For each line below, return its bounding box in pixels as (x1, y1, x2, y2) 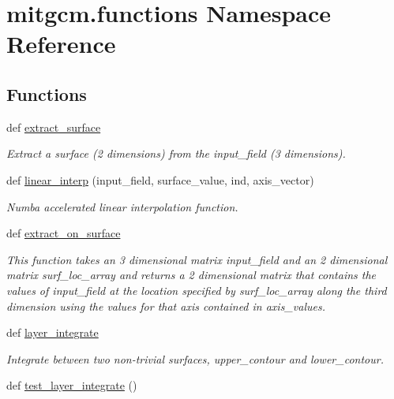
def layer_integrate (6, 324, 99, 341)
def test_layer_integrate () (6, 377, 137, 393)
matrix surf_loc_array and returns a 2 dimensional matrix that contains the (6, 267, 377, 283)
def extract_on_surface (6, 225, 121, 241)
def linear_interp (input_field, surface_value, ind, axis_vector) (6, 171, 314, 188)
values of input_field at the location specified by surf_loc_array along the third (6, 282, 387, 298)
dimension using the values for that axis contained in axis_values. (6, 297, 325, 314)
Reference (6, 28, 116, 60)
